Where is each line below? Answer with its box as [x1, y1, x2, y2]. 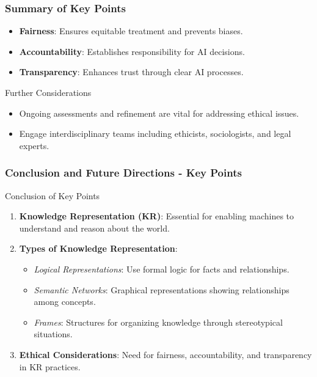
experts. [19, 139, 49, 152]
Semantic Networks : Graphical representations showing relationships [34, 283, 290, 296]
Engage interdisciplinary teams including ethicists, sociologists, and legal [19, 127, 291, 140]
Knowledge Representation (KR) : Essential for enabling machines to [19, 210, 294, 222]
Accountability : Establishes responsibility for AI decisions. [19, 45, 245, 57]
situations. [34, 328, 73, 340]
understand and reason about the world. [19, 221, 170, 234]
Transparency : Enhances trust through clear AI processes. [19, 65, 244, 78]
